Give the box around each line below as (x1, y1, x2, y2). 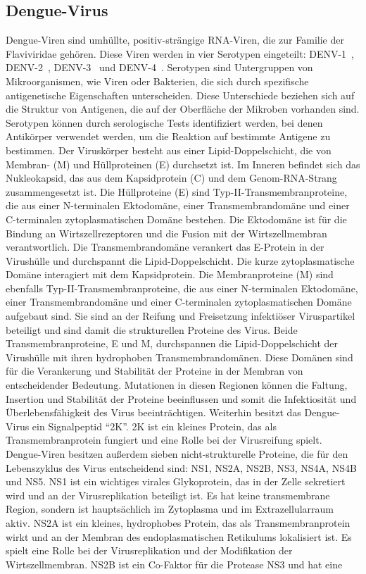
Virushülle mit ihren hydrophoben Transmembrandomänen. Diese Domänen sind (6, 349, 353, 364)
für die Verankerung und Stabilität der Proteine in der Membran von (6, 363, 303, 378)
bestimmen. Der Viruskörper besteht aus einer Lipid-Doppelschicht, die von (6, 142, 332, 157)
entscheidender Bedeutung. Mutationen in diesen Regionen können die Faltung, (6, 378, 348, 392)
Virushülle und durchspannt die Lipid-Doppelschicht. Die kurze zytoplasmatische (6, 253, 355, 268)
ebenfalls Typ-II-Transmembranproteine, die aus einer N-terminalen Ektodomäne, (6, 280, 358, 295)
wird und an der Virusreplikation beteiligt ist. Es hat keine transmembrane (6, 487, 330, 502)
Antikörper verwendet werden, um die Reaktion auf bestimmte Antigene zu (6, 129, 331, 144)
